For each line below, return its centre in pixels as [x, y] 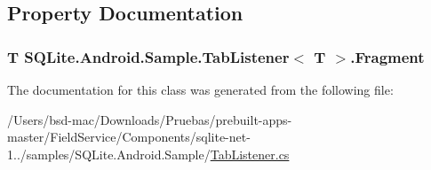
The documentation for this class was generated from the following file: [200, 89]
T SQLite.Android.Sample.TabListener [148, 56]
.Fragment [387, 56]
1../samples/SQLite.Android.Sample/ [109, 154]
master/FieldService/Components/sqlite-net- [129, 137]
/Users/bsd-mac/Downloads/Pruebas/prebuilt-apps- [150, 119]
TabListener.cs [250, 154]
